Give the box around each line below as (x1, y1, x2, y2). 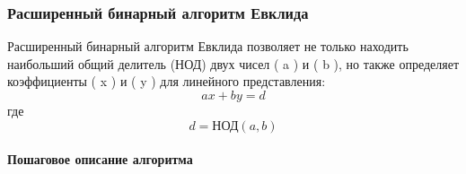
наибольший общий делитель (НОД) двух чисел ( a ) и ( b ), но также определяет (7, 54, 460, 73)
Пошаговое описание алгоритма (7, 150, 193, 169)
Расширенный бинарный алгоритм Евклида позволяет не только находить (7, 37, 409, 56)
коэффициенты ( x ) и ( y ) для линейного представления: (7, 72, 326, 91)
